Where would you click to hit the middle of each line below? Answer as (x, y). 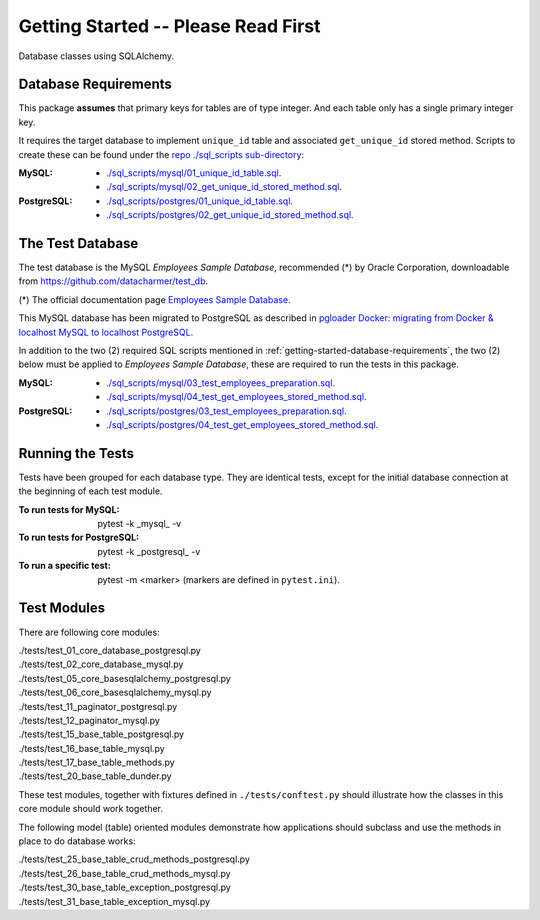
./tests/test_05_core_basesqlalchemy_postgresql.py (125, 678)
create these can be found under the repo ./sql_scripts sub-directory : (161, 154)
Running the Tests (76, 453)
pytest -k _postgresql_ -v (149, 551)
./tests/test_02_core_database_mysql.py (101, 664)
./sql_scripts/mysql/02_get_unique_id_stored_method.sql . (224, 187)
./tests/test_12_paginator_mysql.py (89, 720)
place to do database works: (77, 841)
